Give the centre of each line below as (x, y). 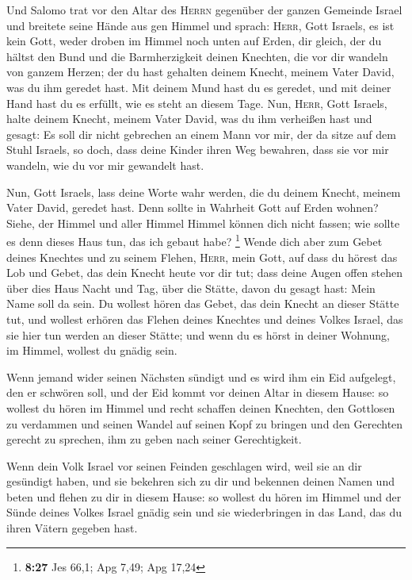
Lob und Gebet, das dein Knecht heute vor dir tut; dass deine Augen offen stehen (205, 273)
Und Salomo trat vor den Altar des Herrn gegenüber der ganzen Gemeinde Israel (204, 10)
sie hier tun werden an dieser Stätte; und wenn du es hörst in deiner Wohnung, (198, 334)
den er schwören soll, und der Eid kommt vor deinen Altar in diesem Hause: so (198, 392)
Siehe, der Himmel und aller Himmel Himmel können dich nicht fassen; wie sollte (203, 223)
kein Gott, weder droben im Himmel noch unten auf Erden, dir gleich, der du (194, 41)
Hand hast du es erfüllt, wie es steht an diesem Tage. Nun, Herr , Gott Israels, (197, 103)
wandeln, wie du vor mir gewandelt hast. (105, 165)
